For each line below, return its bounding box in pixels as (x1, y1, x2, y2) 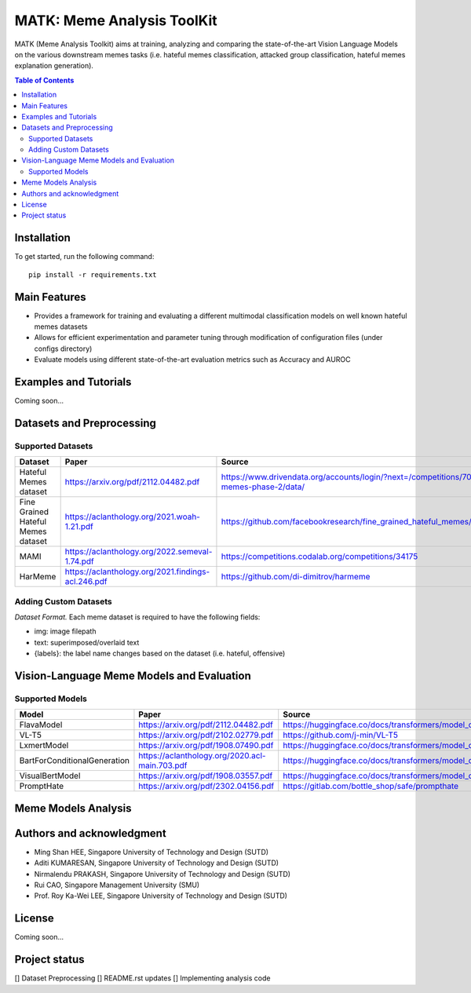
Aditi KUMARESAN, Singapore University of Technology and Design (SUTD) (34, 858, 279, 867)
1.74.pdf (64, 556, 94, 567)
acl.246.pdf (64, 576, 108, 587)
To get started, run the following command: (14, 252, 155, 261)
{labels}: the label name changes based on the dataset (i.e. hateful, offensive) (34, 648, 286, 659)
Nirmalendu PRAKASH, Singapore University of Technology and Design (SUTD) (34, 869, 290, 878)
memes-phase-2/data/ (221, 481, 305, 492)
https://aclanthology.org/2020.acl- (138, 750, 266, 761)
